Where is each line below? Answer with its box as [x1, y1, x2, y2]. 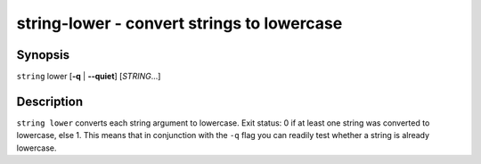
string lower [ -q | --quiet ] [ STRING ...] [16, 71, 161, 82]
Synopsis [16, 47, 70, 62]
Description [16, 94, 84, 109]
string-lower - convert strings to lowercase [16, 13, 343, 33]
